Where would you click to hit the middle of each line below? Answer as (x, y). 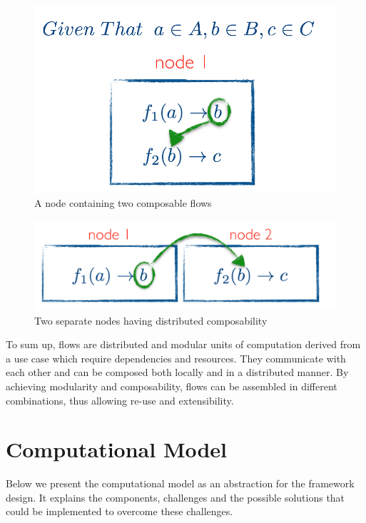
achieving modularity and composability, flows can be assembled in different (172, 386)
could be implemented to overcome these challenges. (120, 511)
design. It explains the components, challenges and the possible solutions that (176, 497)
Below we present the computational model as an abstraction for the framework (180, 483)
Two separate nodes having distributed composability (151, 320)
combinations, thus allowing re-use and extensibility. (120, 400)
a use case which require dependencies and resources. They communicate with (176, 358)
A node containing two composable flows (123, 203)
